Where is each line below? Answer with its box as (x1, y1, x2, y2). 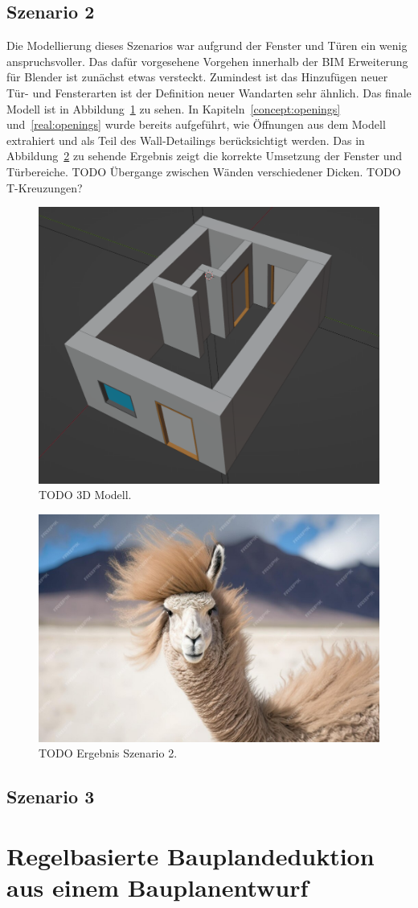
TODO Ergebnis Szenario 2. (39, 745, 178, 761)
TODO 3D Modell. (39, 486, 132, 503)
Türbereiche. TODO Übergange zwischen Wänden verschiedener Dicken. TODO (6, 163, 401, 180)
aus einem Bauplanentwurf (6, 871, 309, 903)
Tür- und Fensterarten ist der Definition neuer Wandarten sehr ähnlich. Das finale (6, 84, 412, 101)
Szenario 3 (6, 784, 95, 809)
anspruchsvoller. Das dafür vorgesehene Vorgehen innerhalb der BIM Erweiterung (6, 52, 408, 69)
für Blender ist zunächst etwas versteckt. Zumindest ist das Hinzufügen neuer (6, 68, 388, 85)
